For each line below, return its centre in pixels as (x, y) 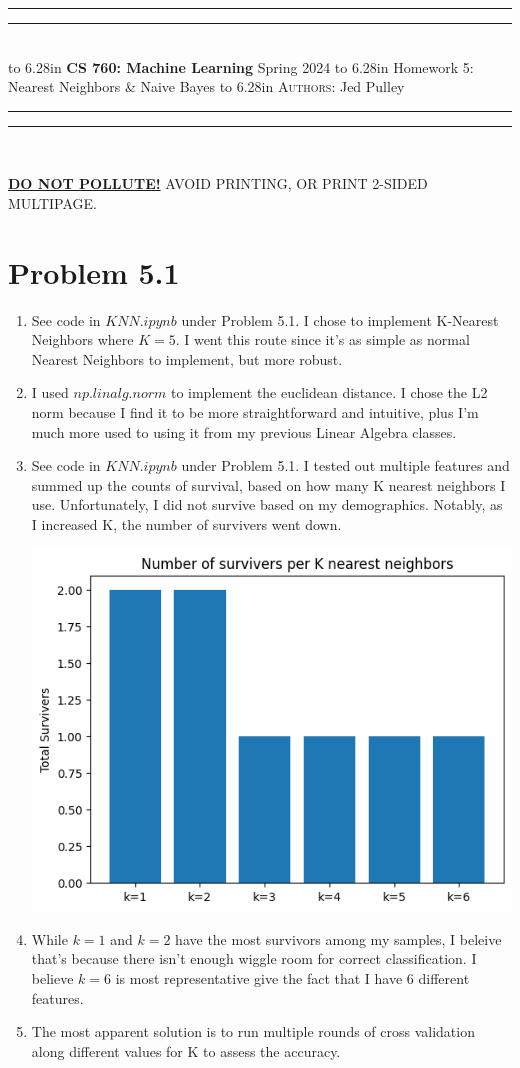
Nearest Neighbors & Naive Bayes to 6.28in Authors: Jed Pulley (206, 86)
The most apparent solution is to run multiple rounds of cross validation (253, 1031)
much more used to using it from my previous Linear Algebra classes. (244, 431)
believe (52, 978)
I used (50, 392)
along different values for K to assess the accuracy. (186, 1050)
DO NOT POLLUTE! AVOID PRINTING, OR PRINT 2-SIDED (218, 183)
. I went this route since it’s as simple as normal (322, 339)
